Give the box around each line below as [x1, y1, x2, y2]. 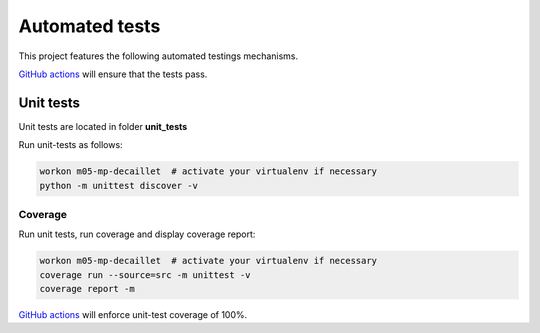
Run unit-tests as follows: [18, 139, 124, 151]
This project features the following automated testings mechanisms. [18, 50, 299, 62]
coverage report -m [39, 283, 135, 295]
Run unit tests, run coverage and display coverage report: [18, 228, 256, 240]
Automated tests [18, 15, 161, 37]
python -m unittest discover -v [39, 180, 199, 191]
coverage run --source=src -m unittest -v [39, 269, 251, 280]
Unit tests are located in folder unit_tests [18, 120, 188, 132]
